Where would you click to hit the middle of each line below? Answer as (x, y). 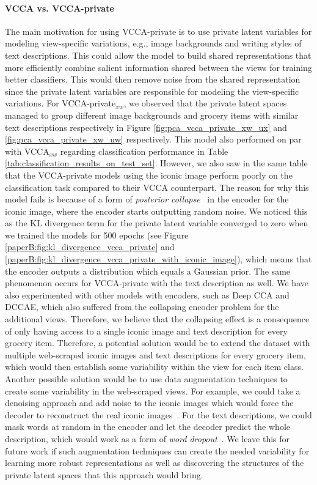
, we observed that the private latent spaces (205, 103)
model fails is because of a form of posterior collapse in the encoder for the (147, 199)
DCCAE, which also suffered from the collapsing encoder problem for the (142, 307)
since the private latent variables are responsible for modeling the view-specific (152, 91)
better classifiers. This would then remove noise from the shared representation (153, 79)
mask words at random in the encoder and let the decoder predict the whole (148, 427)
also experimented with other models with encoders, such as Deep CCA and (147, 294)
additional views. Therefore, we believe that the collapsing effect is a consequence (157, 319)
